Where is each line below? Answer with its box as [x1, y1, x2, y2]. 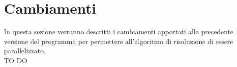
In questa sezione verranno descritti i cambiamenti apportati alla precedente [4, 26, 234, 37]
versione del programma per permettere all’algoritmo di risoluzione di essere [4, 36, 233, 46]
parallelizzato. [4, 45, 46, 56]
